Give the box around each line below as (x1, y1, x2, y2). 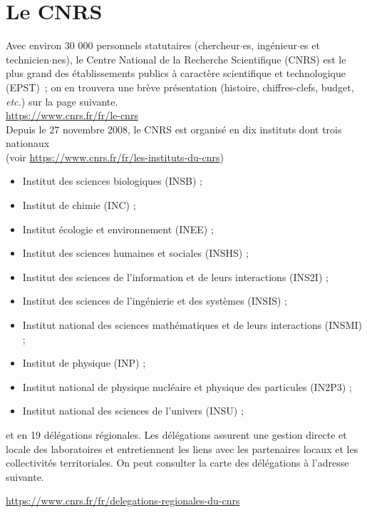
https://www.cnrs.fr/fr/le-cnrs (6, 108, 138, 123)
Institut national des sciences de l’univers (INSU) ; (22, 403, 244, 418)
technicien (6, 51, 50, 66)
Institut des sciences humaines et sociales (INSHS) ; (22, 245, 249, 260)
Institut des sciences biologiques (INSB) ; (22, 173, 202, 188)
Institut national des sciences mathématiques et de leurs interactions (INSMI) (22, 318, 362, 332)
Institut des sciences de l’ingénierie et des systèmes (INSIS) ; (22, 293, 287, 308)
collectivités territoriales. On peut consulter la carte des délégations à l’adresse (6, 455, 349, 470)
